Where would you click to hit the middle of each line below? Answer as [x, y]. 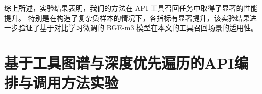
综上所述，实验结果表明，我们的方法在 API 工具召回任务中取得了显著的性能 [131, 8]
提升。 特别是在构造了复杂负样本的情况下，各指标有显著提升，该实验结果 [127, 18]
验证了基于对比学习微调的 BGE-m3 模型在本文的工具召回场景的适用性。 [138, 28]
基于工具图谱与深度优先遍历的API [119, 62]
